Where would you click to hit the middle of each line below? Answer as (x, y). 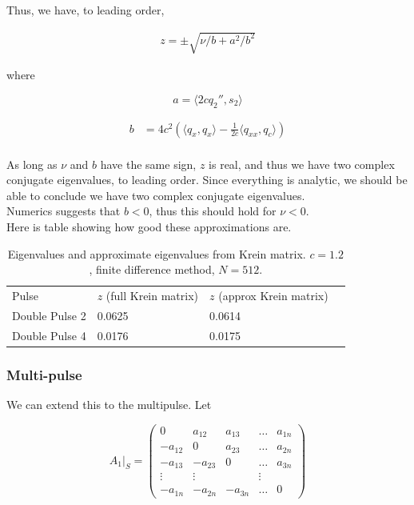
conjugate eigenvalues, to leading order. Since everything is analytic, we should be (207, 180)
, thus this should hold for (213, 211)
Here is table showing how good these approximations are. (149, 226)
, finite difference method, (152, 269)
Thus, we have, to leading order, (86, 10)
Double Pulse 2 (49, 315)
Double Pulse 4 (49, 335)
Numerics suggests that (64, 211)
